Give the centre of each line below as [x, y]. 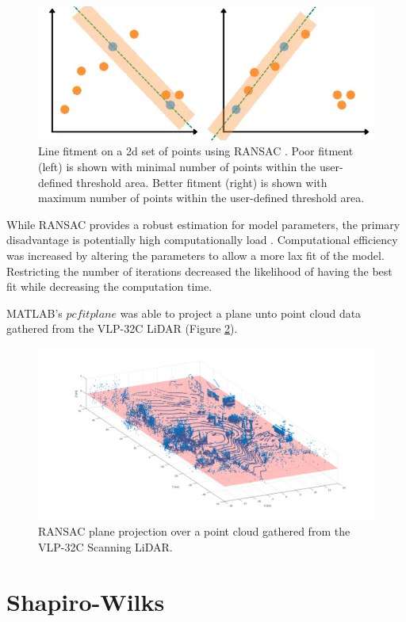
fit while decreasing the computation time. [109, 286]
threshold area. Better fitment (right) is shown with [202, 182]
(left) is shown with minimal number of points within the [177, 167]
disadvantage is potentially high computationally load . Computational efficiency [202, 240]
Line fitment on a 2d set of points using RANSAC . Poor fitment [196, 151]
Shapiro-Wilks [86, 601]
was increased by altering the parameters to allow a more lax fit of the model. [195, 255]
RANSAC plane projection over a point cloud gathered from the [194, 531]
